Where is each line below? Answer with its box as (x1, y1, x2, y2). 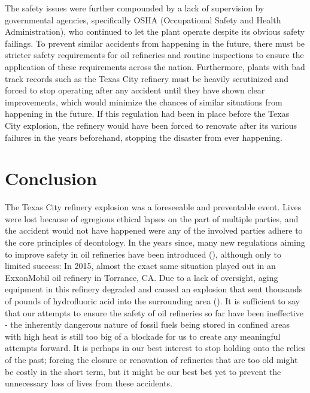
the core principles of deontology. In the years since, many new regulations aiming (5, 236, 305, 249)
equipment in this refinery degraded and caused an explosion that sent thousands (5, 283, 303, 295)
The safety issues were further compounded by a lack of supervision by (5, 2, 265, 14)
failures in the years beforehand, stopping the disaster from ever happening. (5, 131, 282, 143)
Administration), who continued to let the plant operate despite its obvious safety (5, 25, 305, 38)
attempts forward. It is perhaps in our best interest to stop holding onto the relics (5, 341, 306, 354)
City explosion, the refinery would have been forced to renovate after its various (5, 119, 297, 131)
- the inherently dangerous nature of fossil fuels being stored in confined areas (5, 318, 290, 331)
